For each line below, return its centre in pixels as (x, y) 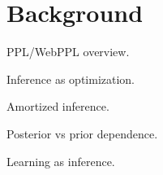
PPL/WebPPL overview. (68, 52)
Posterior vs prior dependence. (82, 133)
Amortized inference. (58, 106)
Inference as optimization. (71, 79)
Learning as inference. (61, 161)
